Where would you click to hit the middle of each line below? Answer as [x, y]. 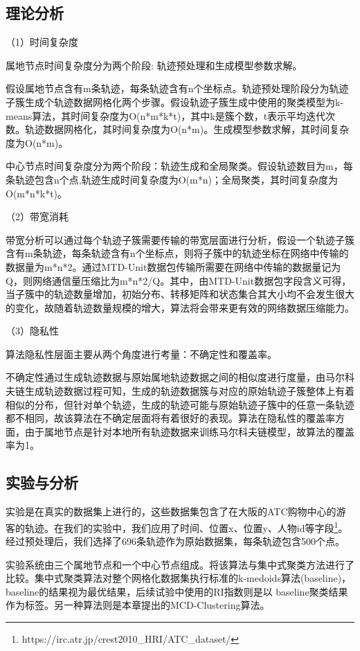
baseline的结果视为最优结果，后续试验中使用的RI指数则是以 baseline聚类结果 [177, 591]
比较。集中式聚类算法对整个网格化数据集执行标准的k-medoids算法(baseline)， [179, 578]
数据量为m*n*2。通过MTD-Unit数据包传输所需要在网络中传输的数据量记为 [173, 266]
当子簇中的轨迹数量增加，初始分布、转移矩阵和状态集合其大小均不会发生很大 [180, 294]
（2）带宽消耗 [37, 216]
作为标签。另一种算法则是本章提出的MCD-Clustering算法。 [138, 605]
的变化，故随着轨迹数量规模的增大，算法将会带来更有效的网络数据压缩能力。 [180, 307]
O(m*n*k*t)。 [37, 193]
